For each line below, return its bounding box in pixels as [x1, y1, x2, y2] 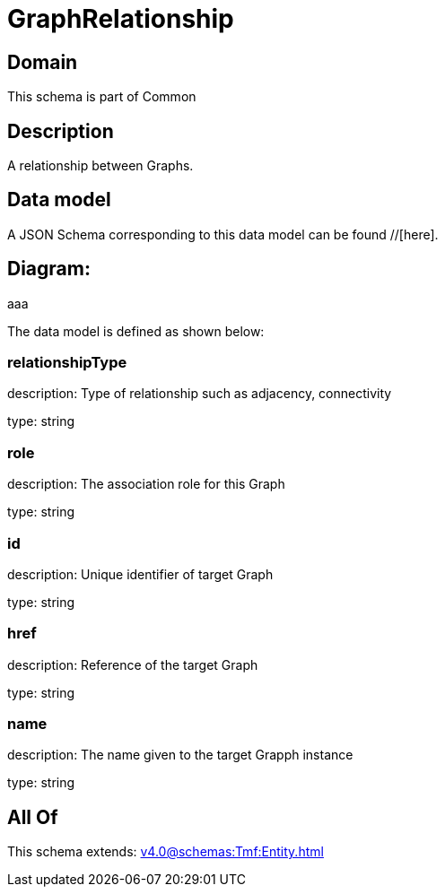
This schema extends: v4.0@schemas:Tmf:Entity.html [7, 844, 324, 860]
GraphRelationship [7, 4, 234, 34]
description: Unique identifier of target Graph [7, 566, 274, 582]
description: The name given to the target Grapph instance [7, 747, 353, 763]
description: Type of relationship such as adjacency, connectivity [7, 386, 392, 402]
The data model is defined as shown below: [7, 323, 265, 339]
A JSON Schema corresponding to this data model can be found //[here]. [7, 226, 439, 242]
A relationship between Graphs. [7, 158, 194, 174]
